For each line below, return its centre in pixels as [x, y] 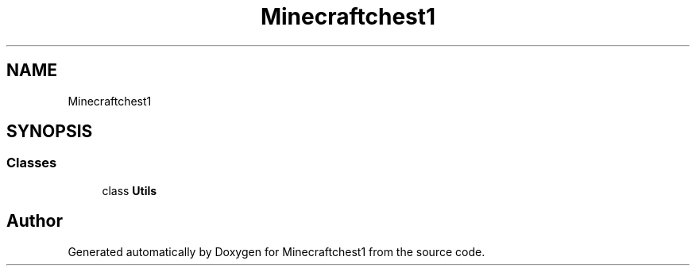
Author [35, 221]
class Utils [130, 190]
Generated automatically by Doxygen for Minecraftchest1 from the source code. [276, 251]
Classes [32, 163]
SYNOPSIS [50, 132]
